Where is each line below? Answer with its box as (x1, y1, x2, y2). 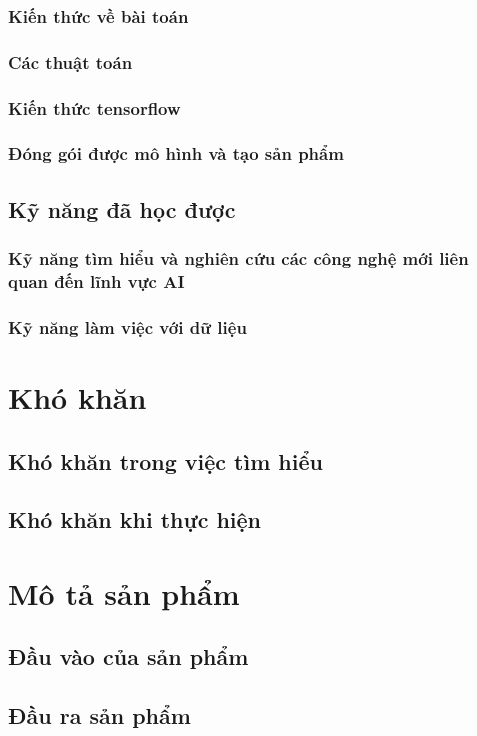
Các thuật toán (8, 49, 133, 74)
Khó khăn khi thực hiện (8, 504, 262, 535)
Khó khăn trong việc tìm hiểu (8, 445, 323, 476)
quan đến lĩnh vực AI (8, 269, 185, 293)
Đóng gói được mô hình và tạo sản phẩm (8, 141, 344, 166)
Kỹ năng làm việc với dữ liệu (8, 314, 247, 339)
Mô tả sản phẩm (8, 572, 240, 613)
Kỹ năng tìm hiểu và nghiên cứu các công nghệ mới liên (8, 246, 469, 271)
